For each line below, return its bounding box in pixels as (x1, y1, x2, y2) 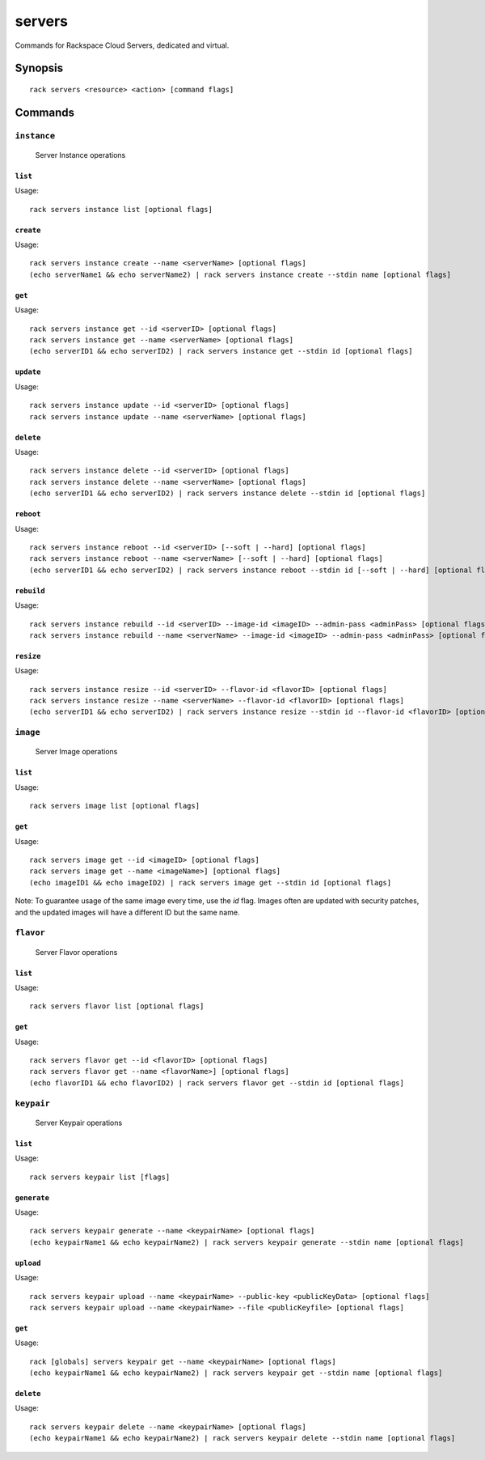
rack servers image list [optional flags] (29, 801, 200, 811)
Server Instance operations (35, 150, 126, 159)
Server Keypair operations (35, 1118, 123, 1127)
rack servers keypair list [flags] (29, 1172, 171, 1182)
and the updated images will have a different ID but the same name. (15, 907, 240, 917)
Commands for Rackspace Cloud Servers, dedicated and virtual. (15, 40, 230, 50)
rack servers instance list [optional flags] (29, 205, 213, 214)
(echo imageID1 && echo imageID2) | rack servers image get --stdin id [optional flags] (29, 878, 392, 887)
